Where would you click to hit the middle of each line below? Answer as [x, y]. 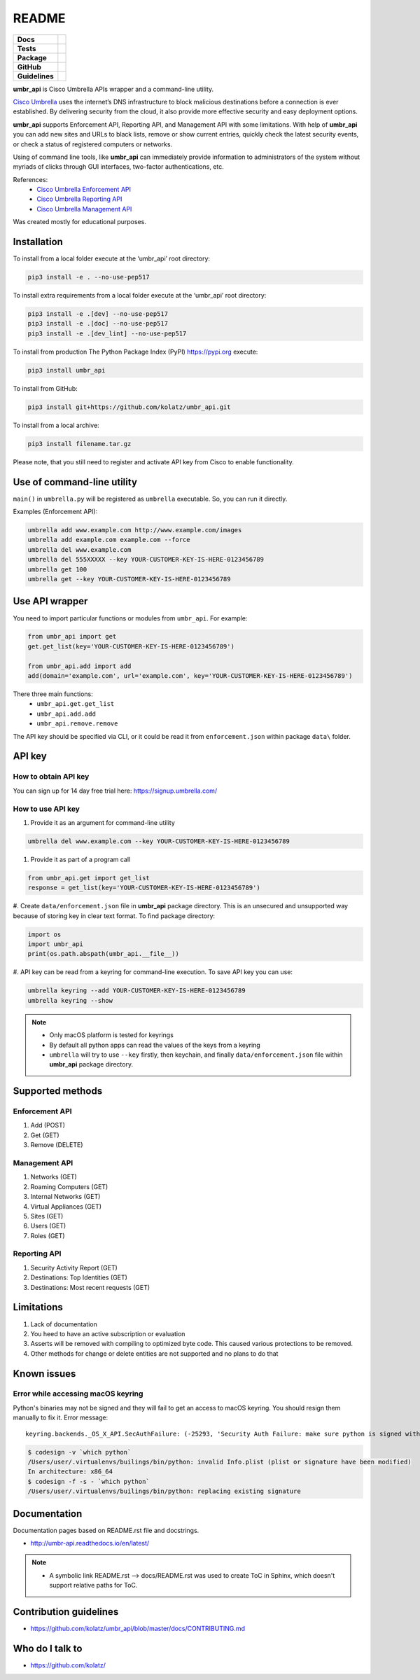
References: [30, 179]
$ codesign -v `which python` [79, 1452]
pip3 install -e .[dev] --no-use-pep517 [98, 314]
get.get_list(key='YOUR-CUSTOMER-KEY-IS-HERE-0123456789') [131, 646]
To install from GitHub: [45, 388]
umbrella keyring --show [70, 1000]
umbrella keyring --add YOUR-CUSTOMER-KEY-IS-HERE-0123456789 [136, 991]
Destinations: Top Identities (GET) [79, 1277]
